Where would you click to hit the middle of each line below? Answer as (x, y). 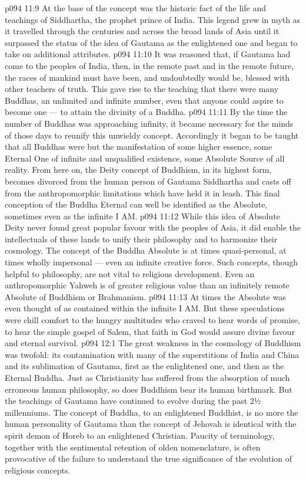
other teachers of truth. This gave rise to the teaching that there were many (142, 89)
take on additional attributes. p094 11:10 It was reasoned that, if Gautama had (148, 54)
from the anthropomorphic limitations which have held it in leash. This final (142, 193)
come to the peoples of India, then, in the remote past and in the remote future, (149, 65)
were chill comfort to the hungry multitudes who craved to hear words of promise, (152, 320)
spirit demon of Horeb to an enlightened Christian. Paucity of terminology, (140, 435)
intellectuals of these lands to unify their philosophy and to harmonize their (141, 239)
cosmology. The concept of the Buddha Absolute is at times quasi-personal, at (146, 250)
